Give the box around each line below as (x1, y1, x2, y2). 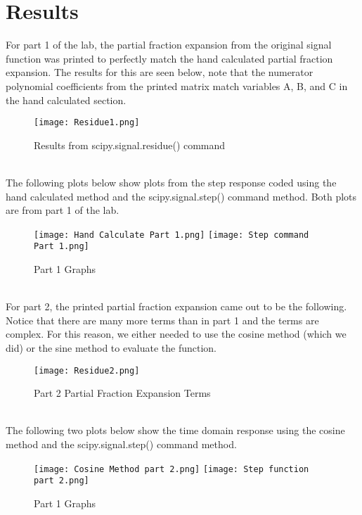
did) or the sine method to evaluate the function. (6, 341, 216, 355)
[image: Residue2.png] (34, 365, 140, 376)
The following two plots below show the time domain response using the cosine (6, 423, 345, 438)
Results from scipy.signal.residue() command (34, 137, 226, 152)
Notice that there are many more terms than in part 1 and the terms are (6, 312, 319, 327)
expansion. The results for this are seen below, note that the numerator (6, 65, 313, 80)
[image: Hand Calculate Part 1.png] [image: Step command (34, 229, 309, 240)
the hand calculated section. (6, 92, 127, 107)
